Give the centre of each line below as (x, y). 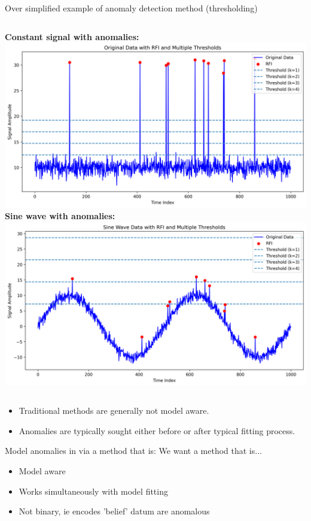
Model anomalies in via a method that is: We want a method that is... (133, 451)
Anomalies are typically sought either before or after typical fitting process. (157, 430)
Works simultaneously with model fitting (93, 491)
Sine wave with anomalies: (60, 216)
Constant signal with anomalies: (72, 36)
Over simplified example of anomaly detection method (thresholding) (131, 8)
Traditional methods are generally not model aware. (114, 411)
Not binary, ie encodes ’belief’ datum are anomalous (114, 511)
